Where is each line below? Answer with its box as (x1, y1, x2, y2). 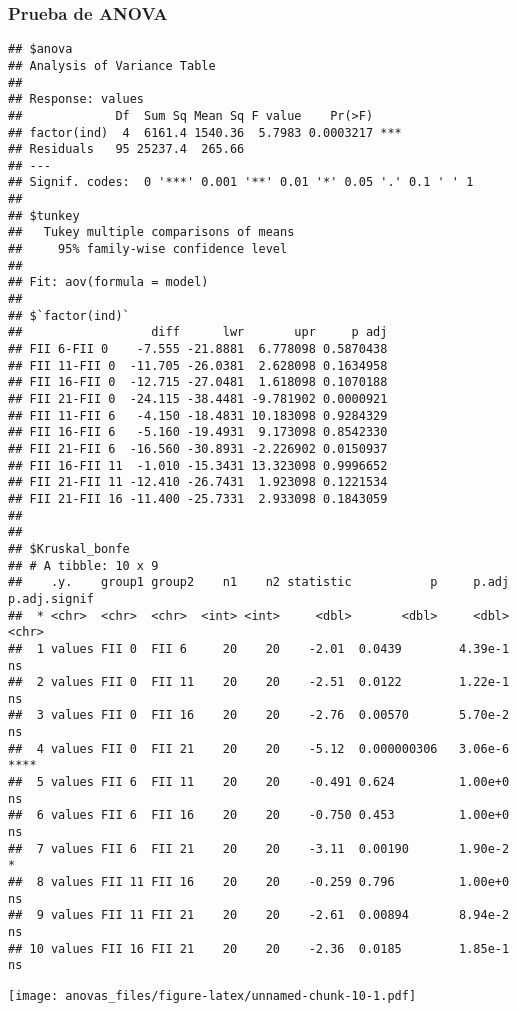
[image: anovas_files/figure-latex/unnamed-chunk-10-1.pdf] (8, 988, 417, 1003)
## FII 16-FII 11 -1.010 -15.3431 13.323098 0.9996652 (8, 458, 388, 473)
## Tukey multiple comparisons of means (8, 225, 295, 240)
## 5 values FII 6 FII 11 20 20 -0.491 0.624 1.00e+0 (8, 775, 510, 790)
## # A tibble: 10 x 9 (8, 558, 159, 573)
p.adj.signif (8, 591, 94, 606)
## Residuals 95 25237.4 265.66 (8, 142, 245, 157)
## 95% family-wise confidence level (8, 242, 288, 257)
